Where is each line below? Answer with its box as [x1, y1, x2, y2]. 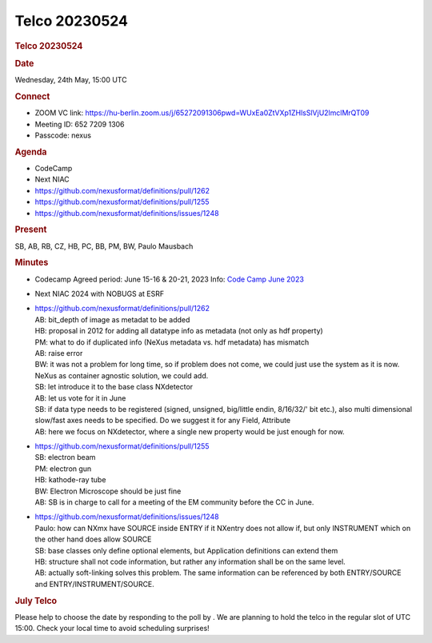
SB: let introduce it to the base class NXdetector [34, 382, 194, 392]
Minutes [14, 257, 49, 268]
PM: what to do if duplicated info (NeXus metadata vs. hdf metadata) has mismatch [34, 337, 310, 347]
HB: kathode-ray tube [34, 475, 106, 485]
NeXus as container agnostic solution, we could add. [34, 370, 209, 380]
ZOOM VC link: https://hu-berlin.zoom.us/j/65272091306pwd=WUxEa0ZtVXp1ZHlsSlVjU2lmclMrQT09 [34, 108, 370, 118]
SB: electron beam [34, 453, 96, 462]
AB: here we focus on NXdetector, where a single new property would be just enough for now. [34, 426, 345, 436]
